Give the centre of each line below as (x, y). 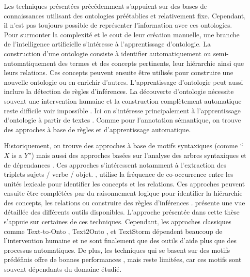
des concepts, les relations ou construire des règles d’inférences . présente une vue (125, 202)
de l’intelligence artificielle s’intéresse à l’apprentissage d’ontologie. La (107, 44)
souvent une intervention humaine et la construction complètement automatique (123, 100)
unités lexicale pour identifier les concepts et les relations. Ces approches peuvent (125, 183)
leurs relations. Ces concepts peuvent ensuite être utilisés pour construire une (119, 72)
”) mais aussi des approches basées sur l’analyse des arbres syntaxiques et (137, 155)
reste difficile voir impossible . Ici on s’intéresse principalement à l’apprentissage (122, 110)
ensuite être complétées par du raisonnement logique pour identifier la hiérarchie (123, 193)
